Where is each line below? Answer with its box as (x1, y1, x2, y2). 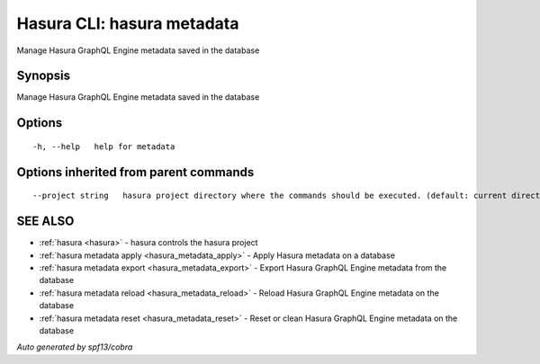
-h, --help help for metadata (32, 141, 175, 152)
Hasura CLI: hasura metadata (16, 13, 239, 33)
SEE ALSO (16, 214, 75, 229)
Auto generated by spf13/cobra (16, 342, 133, 352)
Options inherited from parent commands (16, 164, 255, 180)
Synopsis (16, 68, 71, 84)
